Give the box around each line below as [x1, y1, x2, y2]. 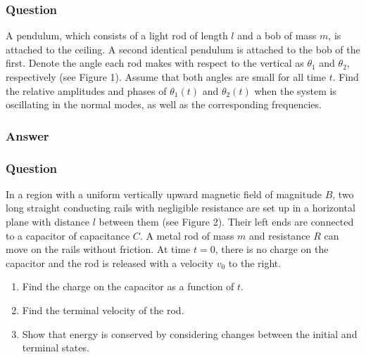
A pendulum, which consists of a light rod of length [6, 28, 228, 43]
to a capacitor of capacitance [6, 228, 130, 242]
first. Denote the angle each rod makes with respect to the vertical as [6, 56, 304, 70]
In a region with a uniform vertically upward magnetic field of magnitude [6, 186, 322, 201]
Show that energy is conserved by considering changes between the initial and [22, 326, 358, 341]
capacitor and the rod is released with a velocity [6, 255, 214, 270]
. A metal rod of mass [139, 228, 234, 242]
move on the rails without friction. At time [6, 242, 191, 257]
